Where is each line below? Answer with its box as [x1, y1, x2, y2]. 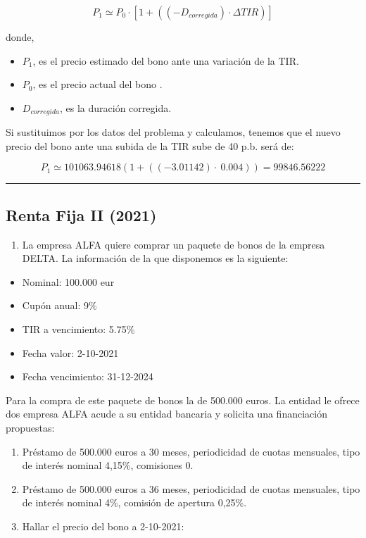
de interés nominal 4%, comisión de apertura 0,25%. [22, 495, 247, 510]
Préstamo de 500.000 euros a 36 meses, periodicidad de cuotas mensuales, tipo [22, 481, 360, 496]
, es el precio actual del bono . [32, 77, 163, 92]
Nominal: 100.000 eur [22, 274, 115, 289]
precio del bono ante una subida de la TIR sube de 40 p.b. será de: [6, 138, 294, 153]
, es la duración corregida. [59, 100, 172, 115]
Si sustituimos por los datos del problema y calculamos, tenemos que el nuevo [6, 125, 341, 139]
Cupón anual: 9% [22, 298, 97, 313]
